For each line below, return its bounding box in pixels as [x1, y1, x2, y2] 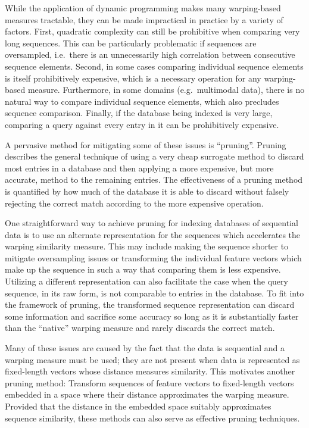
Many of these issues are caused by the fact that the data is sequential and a [5, 342, 285, 354]
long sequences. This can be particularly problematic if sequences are [5, 36, 257, 49]
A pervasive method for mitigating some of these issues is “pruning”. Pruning [5, 138, 286, 151]
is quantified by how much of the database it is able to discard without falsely [5, 185, 289, 197]
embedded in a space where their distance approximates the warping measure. [5, 388, 289, 401]
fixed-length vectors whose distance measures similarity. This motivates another [5, 365, 295, 377]
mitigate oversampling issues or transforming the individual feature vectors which [5, 251, 302, 264]
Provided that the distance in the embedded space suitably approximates [5, 400, 271, 412]
